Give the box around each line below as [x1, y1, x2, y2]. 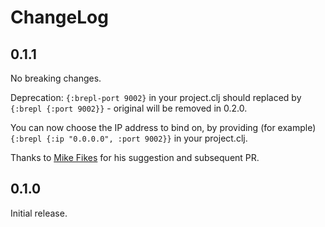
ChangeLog [10, 6, 109, 29]
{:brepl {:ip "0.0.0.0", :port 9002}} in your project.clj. [10, 132, 248, 144]
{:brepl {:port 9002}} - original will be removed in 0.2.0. [10, 102, 248, 114]
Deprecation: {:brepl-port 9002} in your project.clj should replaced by [10, 92, 302, 103]
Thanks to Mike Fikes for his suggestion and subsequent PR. [10, 152, 260, 163]
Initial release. [10, 207, 68, 219]
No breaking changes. [10, 72, 102, 84]
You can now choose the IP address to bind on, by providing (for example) [10, 122, 317, 133]
